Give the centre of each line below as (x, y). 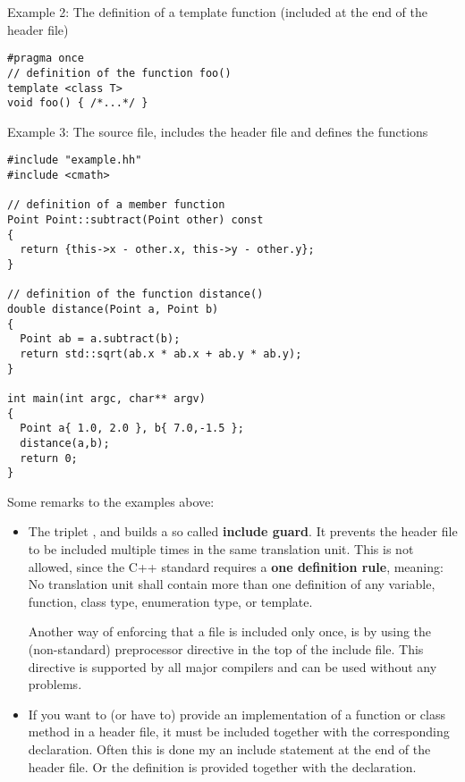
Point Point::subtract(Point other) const (135, 220)
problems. (55, 684)
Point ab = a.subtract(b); (100, 339)
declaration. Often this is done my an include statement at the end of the (229, 748)
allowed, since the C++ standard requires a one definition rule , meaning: (236, 566)
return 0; (49, 458)
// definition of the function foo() (119, 73)
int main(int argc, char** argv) (106, 398)
